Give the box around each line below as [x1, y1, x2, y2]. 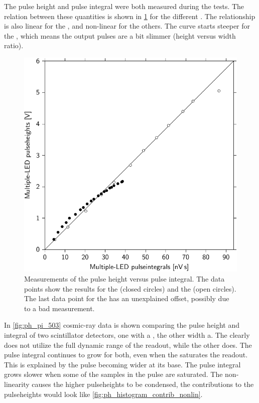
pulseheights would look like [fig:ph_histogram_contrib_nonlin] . [4, 388, 203, 399]
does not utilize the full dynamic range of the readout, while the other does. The [4, 339, 252, 350]
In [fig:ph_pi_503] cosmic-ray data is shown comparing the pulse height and [4, 320, 240, 330]
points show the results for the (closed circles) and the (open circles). [24, 283, 236, 294]
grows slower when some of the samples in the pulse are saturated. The [4, 369, 223, 379]
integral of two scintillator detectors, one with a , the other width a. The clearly [4, 329, 250, 340]
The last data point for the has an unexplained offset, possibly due [24, 293, 229, 304]
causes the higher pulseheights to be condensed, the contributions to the [32, 378, 254, 389]
